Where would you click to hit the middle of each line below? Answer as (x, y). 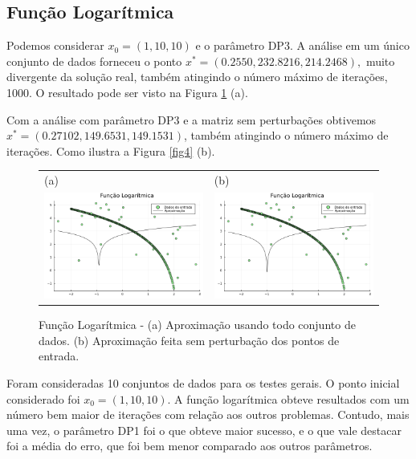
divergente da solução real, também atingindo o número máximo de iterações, (197, 77)
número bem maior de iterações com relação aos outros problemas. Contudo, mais (208, 414)
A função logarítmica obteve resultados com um (292, 398)
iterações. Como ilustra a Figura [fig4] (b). (111, 150)
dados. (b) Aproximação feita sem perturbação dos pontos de (189, 340)
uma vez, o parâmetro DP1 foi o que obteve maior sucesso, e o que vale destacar (204, 430)
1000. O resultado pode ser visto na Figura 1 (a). (127, 92)
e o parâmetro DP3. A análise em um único (302, 45)
